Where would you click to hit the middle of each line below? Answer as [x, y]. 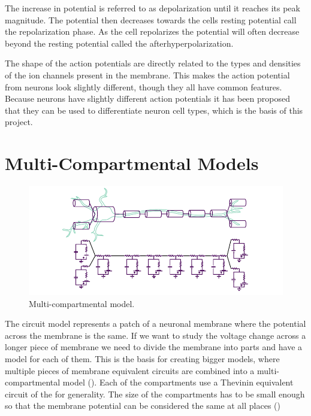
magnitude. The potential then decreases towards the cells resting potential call [151, 19]
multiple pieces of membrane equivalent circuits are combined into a [130, 370]
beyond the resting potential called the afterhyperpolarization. [119, 43]
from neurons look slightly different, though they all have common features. [144, 86]
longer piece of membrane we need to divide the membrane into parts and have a [154, 347]
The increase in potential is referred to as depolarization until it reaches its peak [153, 8]
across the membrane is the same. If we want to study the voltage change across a [155, 335]
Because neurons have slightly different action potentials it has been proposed [147, 98]
